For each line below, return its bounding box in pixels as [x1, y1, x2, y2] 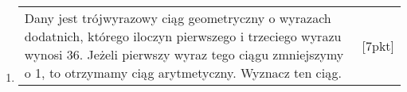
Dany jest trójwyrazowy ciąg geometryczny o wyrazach [24, 9, 331, 27]
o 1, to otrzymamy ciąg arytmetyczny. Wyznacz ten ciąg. [24, 63, 342, 82]
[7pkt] [362, 36, 394, 55]
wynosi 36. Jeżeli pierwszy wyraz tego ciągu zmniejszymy [24, 45, 344, 63]
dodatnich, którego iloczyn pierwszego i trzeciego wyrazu [24, 27, 342, 45]
